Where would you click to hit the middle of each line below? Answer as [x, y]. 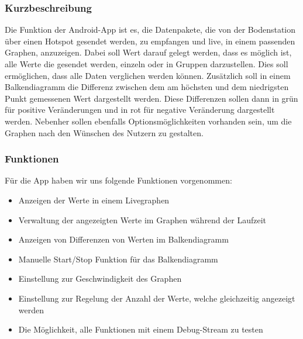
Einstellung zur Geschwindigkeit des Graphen [100, 279]
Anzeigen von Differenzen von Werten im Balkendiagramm [123, 239]
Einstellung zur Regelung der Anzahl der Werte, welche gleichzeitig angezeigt [157, 298]
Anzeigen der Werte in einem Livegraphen [94, 200]
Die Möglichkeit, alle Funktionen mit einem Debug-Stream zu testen [141, 329]
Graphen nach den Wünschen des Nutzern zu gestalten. [104, 132]
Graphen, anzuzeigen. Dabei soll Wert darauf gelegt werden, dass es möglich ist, [148, 52]
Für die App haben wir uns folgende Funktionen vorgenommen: [118, 180]
